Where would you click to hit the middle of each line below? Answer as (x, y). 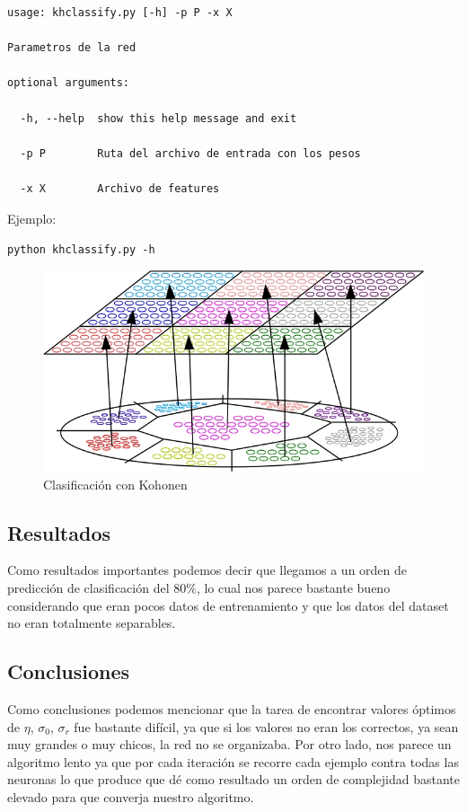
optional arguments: (69, 83)
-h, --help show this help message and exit (159, 118)
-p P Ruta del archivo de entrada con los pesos (190, 153)
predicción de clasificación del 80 (97, 587)
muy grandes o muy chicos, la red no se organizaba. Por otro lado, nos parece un (229, 744)
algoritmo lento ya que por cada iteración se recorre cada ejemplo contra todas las (233, 761)
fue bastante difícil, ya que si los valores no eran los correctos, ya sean (266, 726)
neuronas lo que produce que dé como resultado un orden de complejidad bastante (234, 779)
